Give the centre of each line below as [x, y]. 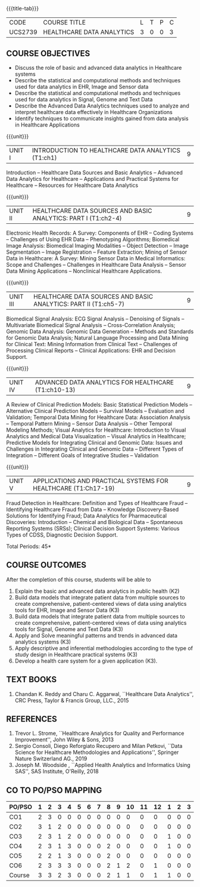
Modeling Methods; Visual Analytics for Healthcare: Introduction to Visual [96, 430]
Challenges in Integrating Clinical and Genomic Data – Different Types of [95, 449]
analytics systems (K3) [43, 642]
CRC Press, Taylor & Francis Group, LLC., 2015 [72, 700]
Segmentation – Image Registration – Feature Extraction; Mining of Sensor [97, 252]
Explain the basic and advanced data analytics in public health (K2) [97, 591]
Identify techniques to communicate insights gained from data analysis [101, 118]
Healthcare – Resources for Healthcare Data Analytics [72, 185]
